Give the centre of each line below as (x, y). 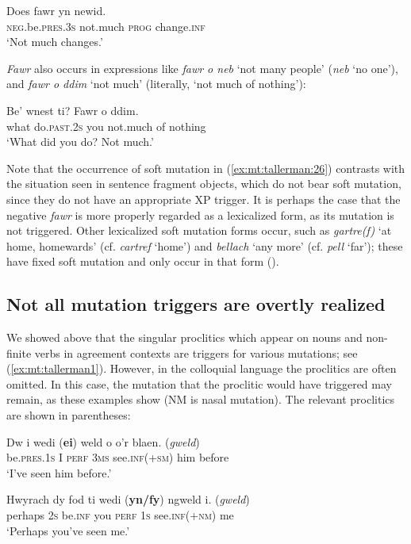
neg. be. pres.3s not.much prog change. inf (106, 26)
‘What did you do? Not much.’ (80, 142)
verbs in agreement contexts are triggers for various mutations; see (196, 352)
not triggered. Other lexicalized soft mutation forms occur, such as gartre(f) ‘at (199, 230)
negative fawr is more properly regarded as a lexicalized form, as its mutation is (200, 215)
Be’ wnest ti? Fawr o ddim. (73, 110)
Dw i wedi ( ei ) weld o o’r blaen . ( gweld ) (103, 441)
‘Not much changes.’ (55, 42)
